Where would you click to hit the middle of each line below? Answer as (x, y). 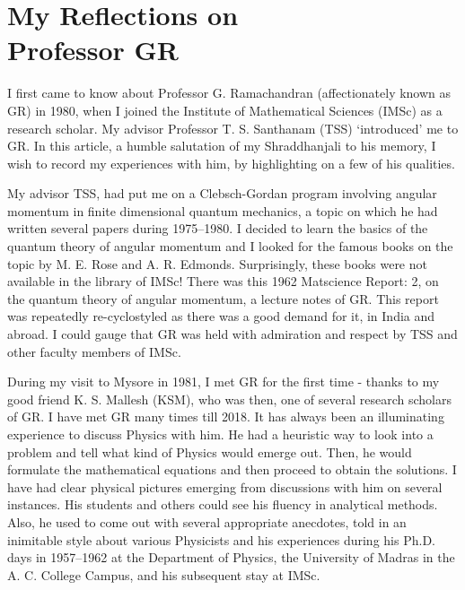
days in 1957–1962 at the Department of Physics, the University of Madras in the (231, 557)
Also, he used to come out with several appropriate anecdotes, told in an (207, 521)
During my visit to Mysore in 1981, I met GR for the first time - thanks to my (224, 382)
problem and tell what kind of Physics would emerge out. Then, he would (210, 451)
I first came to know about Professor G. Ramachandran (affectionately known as (229, 93)
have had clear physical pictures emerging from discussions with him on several (225, 486)
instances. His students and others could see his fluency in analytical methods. (223, 504)
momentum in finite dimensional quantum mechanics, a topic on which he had (223, 210)
